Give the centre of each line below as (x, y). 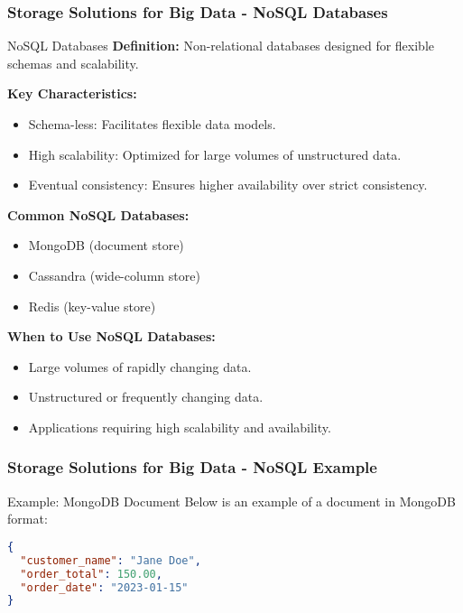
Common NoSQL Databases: (98, 214)
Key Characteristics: (72, 93)
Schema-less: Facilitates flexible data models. (152, 124)
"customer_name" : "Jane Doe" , (111, 560)
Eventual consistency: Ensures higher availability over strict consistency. (228, 185)
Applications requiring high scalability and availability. (180, 427)
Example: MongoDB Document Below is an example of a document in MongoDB (231, 501)
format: (28, 519)
